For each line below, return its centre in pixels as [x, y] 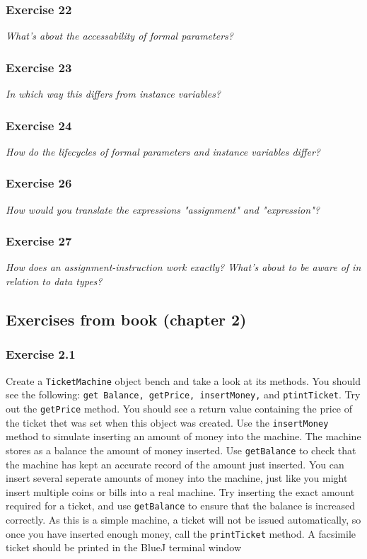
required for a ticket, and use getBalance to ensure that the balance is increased [181, 506]
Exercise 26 [39, 183]
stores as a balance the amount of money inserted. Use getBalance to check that [181, 450]
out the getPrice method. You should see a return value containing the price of [179, 408]
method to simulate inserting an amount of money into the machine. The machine [183, 436]
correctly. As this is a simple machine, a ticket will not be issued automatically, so [183, 519]
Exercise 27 [39, 241]
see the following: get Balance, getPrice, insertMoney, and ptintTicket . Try [183, 394]
